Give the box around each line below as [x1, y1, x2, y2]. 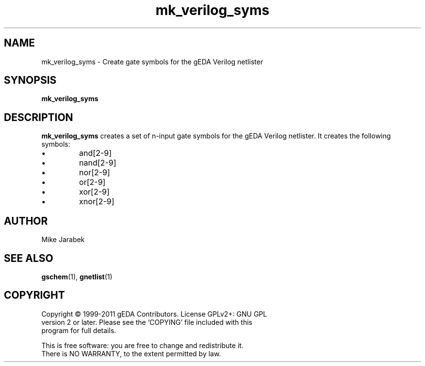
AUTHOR [4, 214, 48, 227]
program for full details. [41, 326, 116, 335]
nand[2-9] [79, 158, 116, 168]
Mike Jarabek [41, 235, 85, 244]
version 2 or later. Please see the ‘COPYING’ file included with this [41, 318, 252, 326]
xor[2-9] [79, 187, 110, 197]
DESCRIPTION [4, 111, 73, 123]
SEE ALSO [4, 252, 53, 264]
